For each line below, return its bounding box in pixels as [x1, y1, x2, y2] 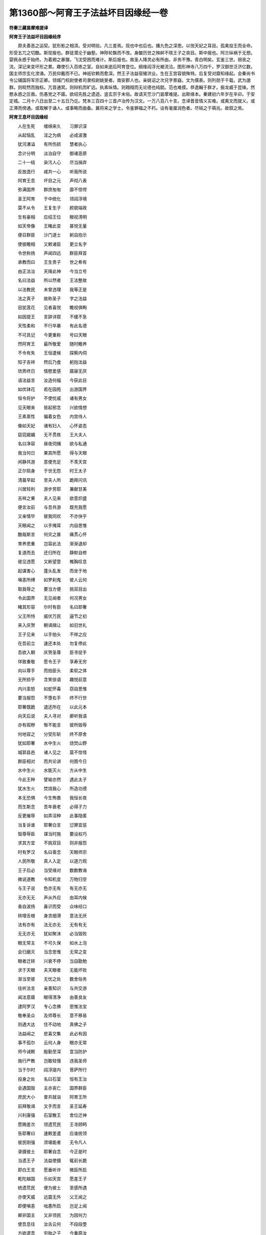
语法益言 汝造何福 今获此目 [17, 377, 87, 383]
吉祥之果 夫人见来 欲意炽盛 [17, 495, 87, 501]
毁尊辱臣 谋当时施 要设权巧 [17, 831, 87, 837]
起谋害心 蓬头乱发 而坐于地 [17, 568, 87, 574]
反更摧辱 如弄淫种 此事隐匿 [17, 813, 87, 819]
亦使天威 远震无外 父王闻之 [17, 1194, 87, 1200]
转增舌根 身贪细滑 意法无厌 [17, 912, 87, 918]
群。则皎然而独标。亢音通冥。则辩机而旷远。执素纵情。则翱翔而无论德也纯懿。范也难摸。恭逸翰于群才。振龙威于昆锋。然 [9, 84, 255, 90]
